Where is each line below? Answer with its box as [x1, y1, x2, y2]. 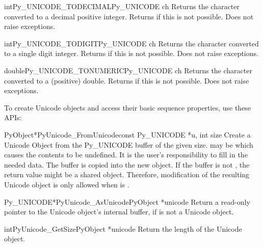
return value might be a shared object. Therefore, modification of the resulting [4, 169, 250, 180]
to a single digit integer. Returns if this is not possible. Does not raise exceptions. [4, 48, 258, 59]
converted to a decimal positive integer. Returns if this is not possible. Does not [4, 11, 254, 21]
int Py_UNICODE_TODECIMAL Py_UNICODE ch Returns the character [4, 1, 240, 11]
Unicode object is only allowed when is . [4, 179, 129, 189]
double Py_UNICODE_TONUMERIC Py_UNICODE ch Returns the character [4, 65, 252, 75]
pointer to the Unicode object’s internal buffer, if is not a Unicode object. [4, 206, 234, 217]
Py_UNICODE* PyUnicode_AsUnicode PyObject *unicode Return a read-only [4, 196, 250, 207]
